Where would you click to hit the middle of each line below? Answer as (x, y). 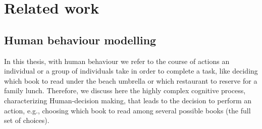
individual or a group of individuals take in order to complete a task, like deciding (131, 71)
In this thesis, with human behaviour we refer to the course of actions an (117, 61)
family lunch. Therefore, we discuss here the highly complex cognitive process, (125, 90)
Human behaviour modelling (80, 40)
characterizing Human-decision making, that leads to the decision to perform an (128, 100)
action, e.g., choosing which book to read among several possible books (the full (127, 110)
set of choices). (27, 120)
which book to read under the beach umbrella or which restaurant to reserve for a (131, 80)
